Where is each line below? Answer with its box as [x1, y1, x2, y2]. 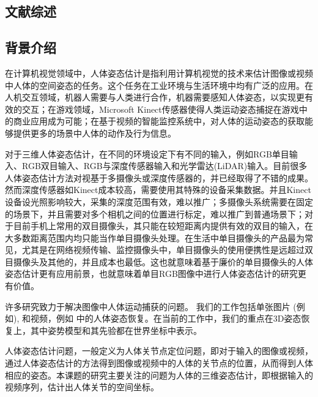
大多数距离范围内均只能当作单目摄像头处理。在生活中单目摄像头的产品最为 [5, 231, 305, 244]
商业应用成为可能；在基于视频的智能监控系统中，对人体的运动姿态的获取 [13, 115, 305, 127]
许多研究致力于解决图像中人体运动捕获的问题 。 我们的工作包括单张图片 [5, 300, 290, 312]
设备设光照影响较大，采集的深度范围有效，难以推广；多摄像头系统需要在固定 [5, 195, 313, 208]
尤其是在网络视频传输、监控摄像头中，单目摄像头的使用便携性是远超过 [21, 243, 305, 256]
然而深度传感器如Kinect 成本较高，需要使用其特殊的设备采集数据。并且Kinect [5, 183, 311, 196]
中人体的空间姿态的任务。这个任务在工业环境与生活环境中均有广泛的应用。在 [5, 78, 313, 91]
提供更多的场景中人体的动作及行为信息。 [13, 126, 176, 139]
